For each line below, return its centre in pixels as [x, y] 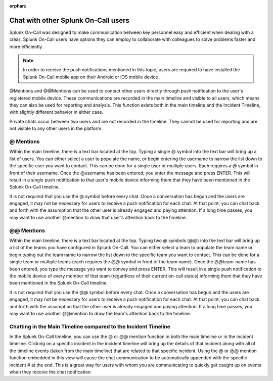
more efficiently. [26, 46]
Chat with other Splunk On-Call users [70, 20]
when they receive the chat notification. [51, 372]
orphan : [18, 6]
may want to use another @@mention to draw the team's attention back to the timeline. [100, 313]
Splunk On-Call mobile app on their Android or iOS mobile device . [92, 77]
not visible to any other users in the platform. [56, 128]
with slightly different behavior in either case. [56, 112]
